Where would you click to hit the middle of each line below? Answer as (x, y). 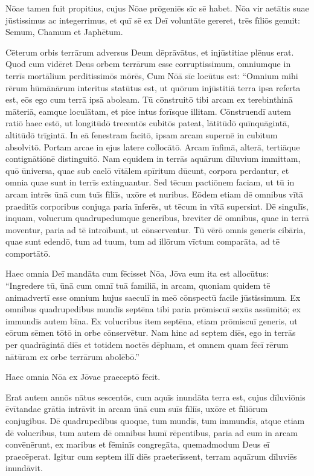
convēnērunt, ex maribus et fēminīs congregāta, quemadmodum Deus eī (138, 444)
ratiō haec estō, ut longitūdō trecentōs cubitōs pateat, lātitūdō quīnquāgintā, (148, 123)
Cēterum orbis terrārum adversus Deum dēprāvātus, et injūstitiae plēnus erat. (150, 52)
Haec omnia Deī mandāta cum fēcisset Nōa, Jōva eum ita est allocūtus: (137, 273)
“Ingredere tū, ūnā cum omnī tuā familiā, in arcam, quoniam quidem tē (138, 285)
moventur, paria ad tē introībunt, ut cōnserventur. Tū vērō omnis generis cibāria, (155, 229)
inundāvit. (24, 468)
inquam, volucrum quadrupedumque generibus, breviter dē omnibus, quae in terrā (157, 218)
